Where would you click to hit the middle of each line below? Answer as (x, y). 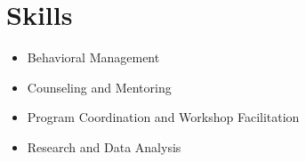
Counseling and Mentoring (99, 87)
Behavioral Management (93, 57)
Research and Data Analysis (104, 146)
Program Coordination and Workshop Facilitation (163, 117)
